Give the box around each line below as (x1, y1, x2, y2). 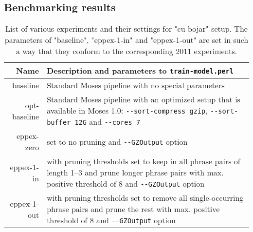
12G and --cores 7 (74, 116, 141, 128)
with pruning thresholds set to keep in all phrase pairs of (47, 155, 240, 167)
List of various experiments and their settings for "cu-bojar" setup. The (5, 23, 248, 35)
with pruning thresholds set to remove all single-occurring (47, 192, 244, 204)
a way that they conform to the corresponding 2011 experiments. (16, 45, 237, 57)
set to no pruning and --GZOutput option (47, 135, 188, 147)
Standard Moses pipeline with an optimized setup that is (47, 94, 240, 105)
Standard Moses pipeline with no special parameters (47, 79, 225, 91)
